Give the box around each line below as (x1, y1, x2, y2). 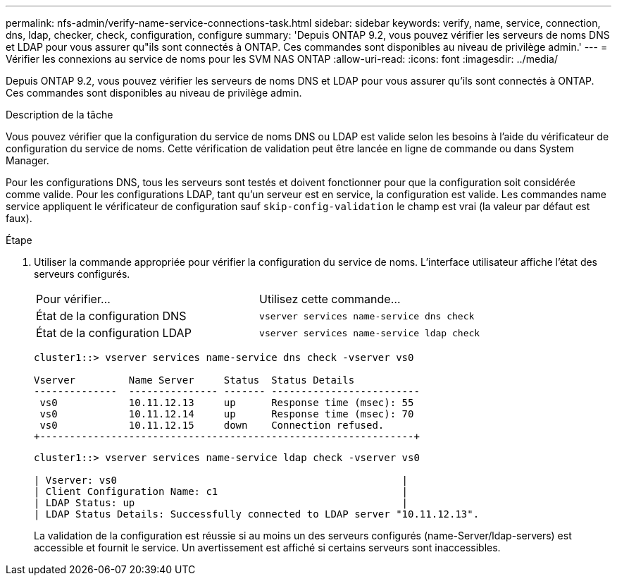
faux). (6, 212, 32, 224)
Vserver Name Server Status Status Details (34, 374, 355, 386)
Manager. (6, 154, 49, 166)
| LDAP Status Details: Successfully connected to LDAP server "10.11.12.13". (34, 508, 480, 520)
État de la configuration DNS (36, 309, 187, 323)
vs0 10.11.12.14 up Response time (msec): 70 (39, 408, 414, 420)
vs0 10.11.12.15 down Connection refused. (39, 420, 385, 431)
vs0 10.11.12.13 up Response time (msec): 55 (39, 397, 414, 408)
